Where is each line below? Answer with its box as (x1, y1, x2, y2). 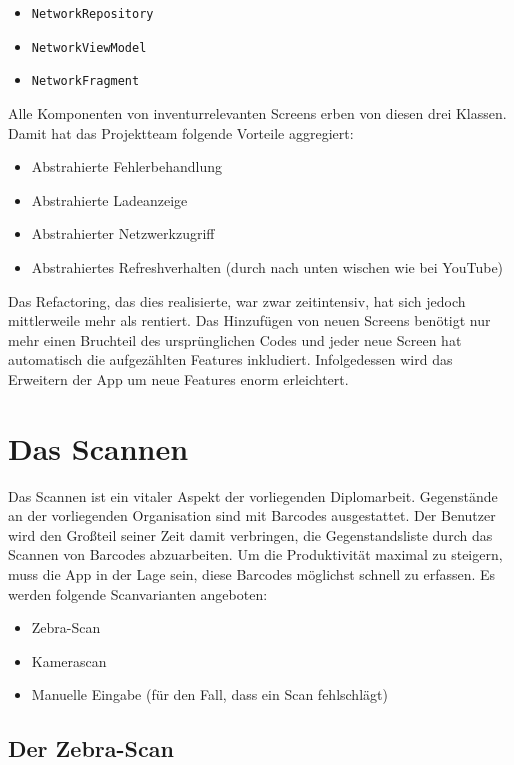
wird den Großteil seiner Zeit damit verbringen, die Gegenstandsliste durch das (8, 524, 493, 545)
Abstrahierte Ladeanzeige (31, 189, 188, 210)
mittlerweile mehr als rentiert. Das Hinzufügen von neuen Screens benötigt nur (8, 310, 491, 331)
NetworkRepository (31, 7, 154, 21)
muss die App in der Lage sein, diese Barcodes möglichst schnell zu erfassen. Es (8, 564, 496, 584)
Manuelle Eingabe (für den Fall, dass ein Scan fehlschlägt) (31, 684, 388, 705)
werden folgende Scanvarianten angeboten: (8, 583, 268, 604)
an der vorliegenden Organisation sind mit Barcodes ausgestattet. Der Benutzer (8, 505, 496, 526)
